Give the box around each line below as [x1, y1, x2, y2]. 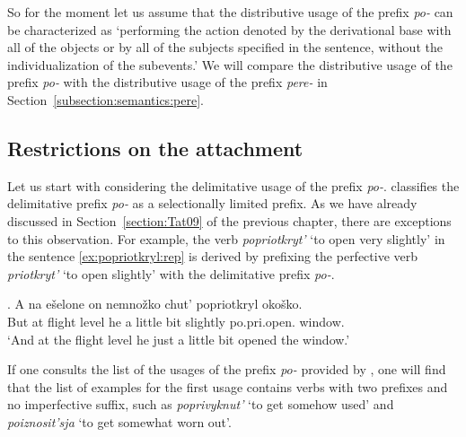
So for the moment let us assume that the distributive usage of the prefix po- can [7, 3, 453, 21]
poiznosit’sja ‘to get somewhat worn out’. [7, 412, 232, 431]
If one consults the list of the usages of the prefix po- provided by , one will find [7, 360, 446, 379]
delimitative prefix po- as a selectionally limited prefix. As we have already [7, 194, 418, 213]
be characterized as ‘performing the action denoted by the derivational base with [7, 20, 452, 39]
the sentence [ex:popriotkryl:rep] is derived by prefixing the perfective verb [7, 247, 418, 266]
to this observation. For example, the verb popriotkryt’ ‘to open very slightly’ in [7, 229, 445, 248]
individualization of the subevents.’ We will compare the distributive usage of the [7, 55, 453, 74]
